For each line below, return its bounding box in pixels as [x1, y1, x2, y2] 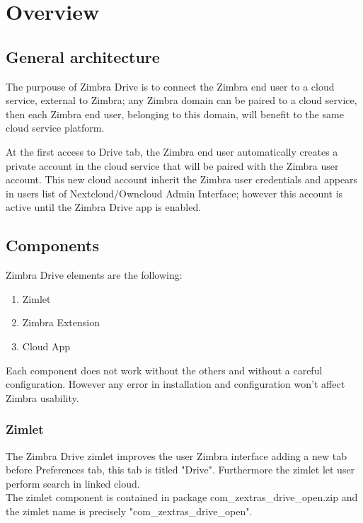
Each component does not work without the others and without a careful [6, 362, 323, 377]
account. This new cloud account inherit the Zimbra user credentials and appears [6, 172, 358, 187]
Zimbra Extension [22, 315, 100, 330]
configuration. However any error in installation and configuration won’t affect [6, 377, 345, 391]
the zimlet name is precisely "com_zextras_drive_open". [6, 503, 253, 518]
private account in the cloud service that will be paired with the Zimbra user [6, 158, 339, 173]
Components [6, 234, 99, 256]
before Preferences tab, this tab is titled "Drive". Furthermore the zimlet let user [6, 462, 355, 477]
